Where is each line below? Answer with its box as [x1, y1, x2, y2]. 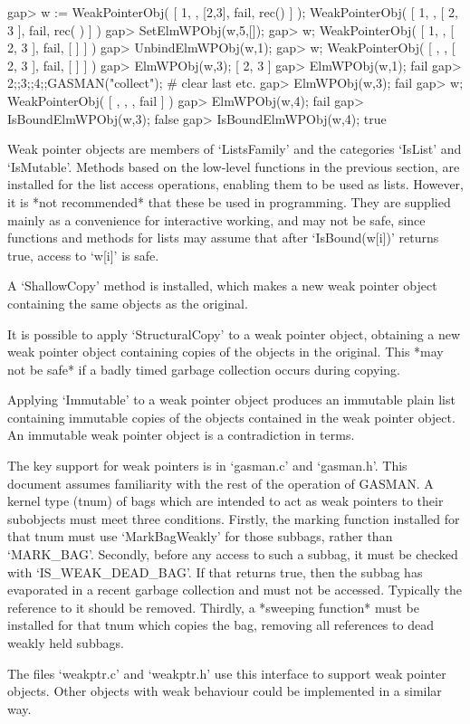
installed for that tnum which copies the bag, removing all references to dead [7, 615, 434, 634]
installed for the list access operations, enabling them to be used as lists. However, [7, 175, 464, 194]
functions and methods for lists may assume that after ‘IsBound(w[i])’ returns [7, 228, 439, 247]
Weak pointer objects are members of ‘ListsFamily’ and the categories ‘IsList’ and [7, 139, 462, 158]
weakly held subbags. [7, 633, 124, 652]
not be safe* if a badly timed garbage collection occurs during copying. [7, 359, 400, 378]
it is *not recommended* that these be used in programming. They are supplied [7, 192, 451, 211]
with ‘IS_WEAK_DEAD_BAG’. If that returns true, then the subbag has [7, 562, 423, 581]
